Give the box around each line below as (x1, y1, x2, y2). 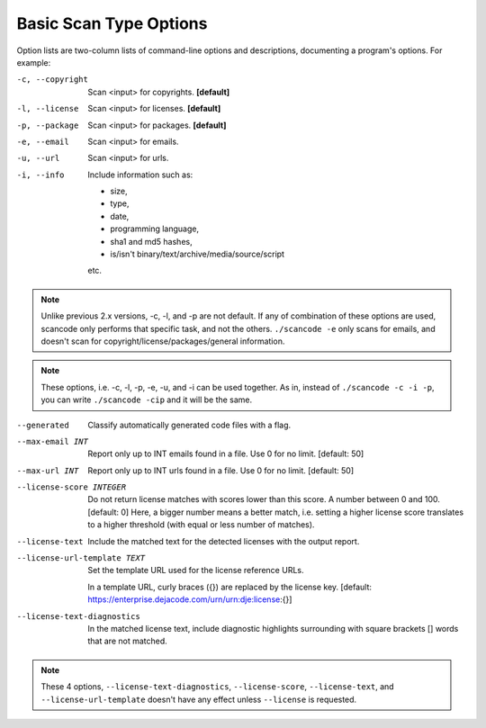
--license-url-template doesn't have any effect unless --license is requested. (40, 694, 357, 705)
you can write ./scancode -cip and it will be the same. (40, 394, 253, 405)
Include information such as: (87, 169, 193, 180)
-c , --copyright (16, 75, 89, 85)
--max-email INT (16, 436, 89, 446)
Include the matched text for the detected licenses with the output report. (87, 535, 360, 546)
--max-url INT (16, 465, 79, 476)
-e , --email (16, 136, 69, 147)
